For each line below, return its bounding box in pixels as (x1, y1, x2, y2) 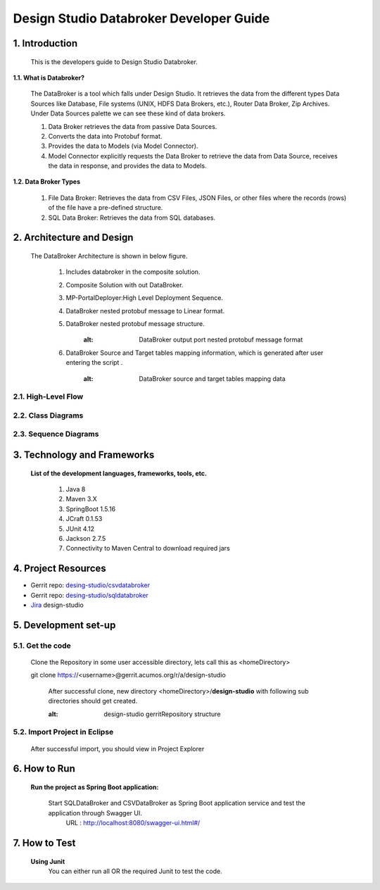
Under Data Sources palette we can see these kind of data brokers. (30, 109, 226, 118)
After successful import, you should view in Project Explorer (30, 744, 205, 753)
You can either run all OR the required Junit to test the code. (48, 867, 222, 875)
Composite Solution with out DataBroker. (65, 280, 184, 289)
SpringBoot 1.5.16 (65, 504, 116, 513)
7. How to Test (13, 836, 76, 848)
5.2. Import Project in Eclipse (13, 727, 114, 737)
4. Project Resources (13, 563, 107, 575)
